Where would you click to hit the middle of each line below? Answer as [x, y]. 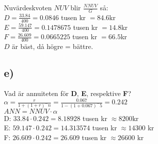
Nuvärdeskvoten [28, 7]
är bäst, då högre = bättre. [53, 46]
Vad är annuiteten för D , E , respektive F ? [68, 93]
